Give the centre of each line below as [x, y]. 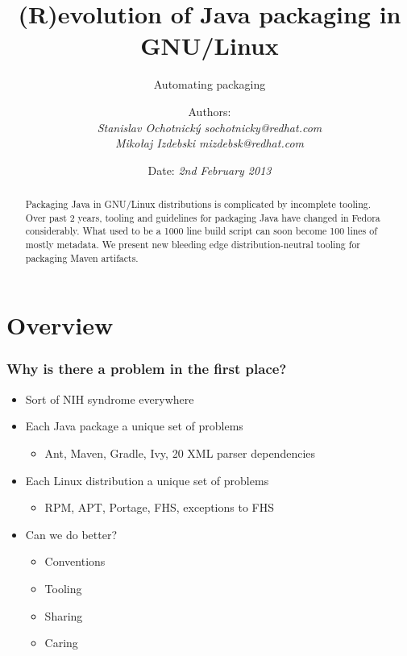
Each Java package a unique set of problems [134, 426]
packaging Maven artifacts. [82, 257]
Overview [60, 325]
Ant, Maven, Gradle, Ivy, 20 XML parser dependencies [180, 453]
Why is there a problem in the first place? [147, 369]
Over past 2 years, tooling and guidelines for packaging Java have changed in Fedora [203, 217]
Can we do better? [71, 534]
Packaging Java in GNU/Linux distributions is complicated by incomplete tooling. [198, 204]
